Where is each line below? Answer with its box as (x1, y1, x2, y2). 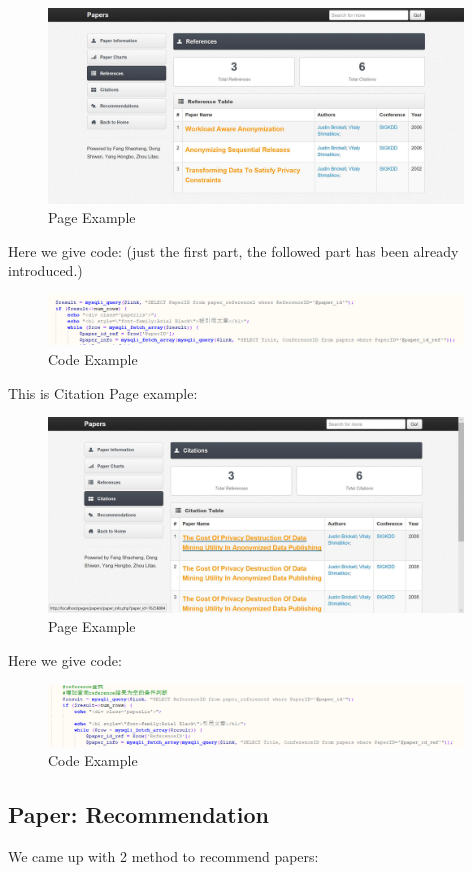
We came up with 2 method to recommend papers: (8, 846, 319, 867)
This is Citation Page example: (8, 382, 198, 403)
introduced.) (8, 260, 83, 281)
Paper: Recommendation (8, 799, 269, 830)
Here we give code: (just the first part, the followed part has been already (8, 240, 459, 261)
